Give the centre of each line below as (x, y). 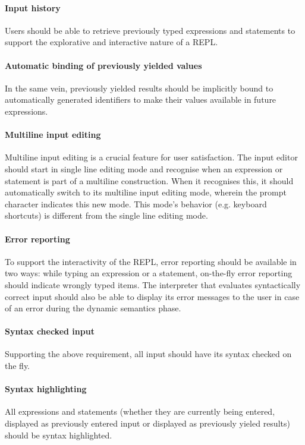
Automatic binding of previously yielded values (103, 65)
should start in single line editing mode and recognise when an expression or (144, 168)
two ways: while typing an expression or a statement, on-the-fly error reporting (149, 273)
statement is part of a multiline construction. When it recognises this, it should (149, 180)
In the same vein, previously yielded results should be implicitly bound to (139, 88)
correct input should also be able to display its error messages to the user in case (152, 296)
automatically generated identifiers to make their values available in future (141, 100)
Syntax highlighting (46, 389)
